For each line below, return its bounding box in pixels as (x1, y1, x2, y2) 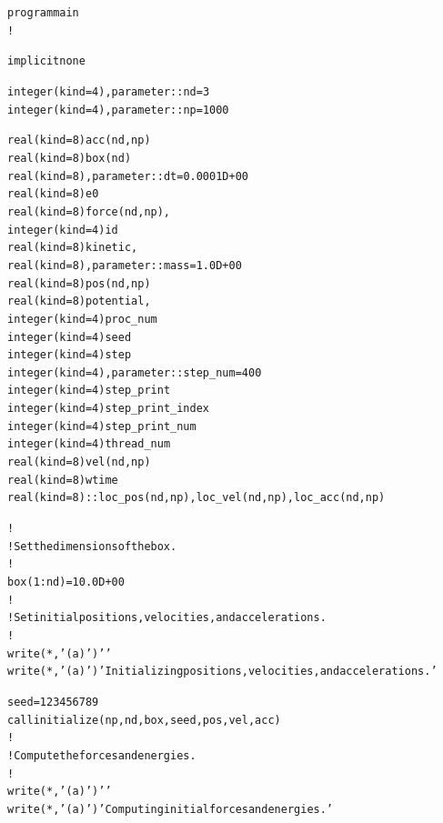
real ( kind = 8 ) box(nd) (7, 151, 132, 165)
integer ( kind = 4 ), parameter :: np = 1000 (7, 103, 229, 116)
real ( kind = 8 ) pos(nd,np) (7, 276, 151, 290)
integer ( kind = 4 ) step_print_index (7, 402, 209, 416)
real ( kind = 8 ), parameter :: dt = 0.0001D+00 (7, 169, 248, 183)
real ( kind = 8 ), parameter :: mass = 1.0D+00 (7, 258, 242, 272)
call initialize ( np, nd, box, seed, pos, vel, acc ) (7, 713, 281, 727)
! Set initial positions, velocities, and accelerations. (7, 611, 327, 625)
